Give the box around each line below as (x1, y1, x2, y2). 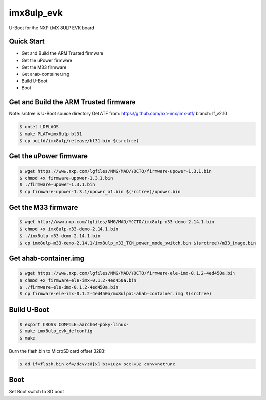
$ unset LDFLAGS (19, 124, 59, 130)
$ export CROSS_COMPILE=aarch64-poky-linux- (19, 321, 129, 327)
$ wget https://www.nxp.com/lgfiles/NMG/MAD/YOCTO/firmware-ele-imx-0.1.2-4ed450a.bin (19, 270, 235, 276)
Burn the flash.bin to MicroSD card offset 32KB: (9, 348, 106, 354)
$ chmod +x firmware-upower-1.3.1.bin (19, 175, 113, 181)
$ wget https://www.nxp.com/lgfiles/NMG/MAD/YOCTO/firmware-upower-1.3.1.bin (19, 168, 212, 174)
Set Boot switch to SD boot (9, 389, 64, 395)
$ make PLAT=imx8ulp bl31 (19, 131, 82, 137)
